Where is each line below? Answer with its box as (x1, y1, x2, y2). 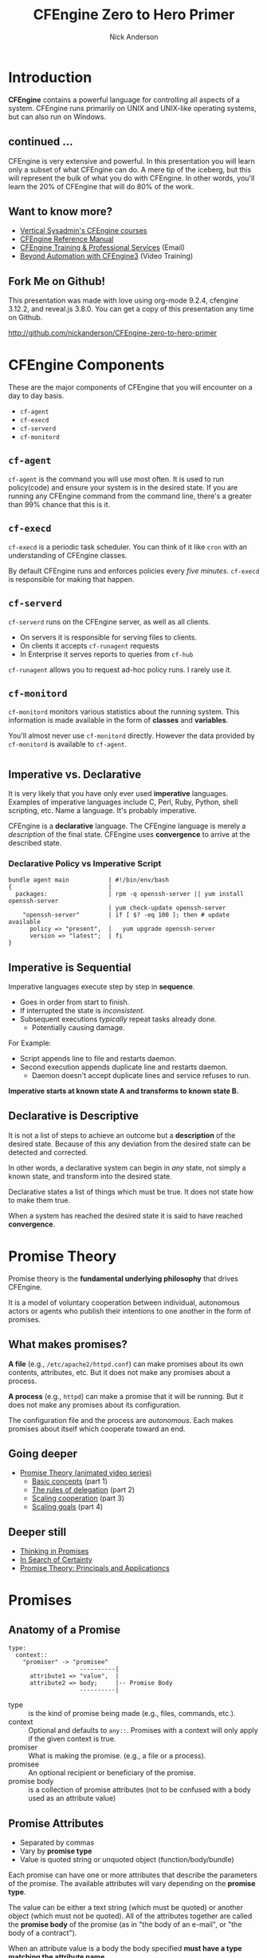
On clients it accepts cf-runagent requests (19, 640, 159, 650)
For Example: (8, 1038, 52, 1048)
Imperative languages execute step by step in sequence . (8, 982, 195, 992)
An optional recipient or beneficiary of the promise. (28, 1768, 196, 1778)
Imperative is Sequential (8, 961, 132, 974)
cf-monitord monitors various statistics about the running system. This (8, 707, 240, 716)
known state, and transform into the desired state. (8, 1171, 173, 1181)
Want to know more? (8, 204, 113, 218)
